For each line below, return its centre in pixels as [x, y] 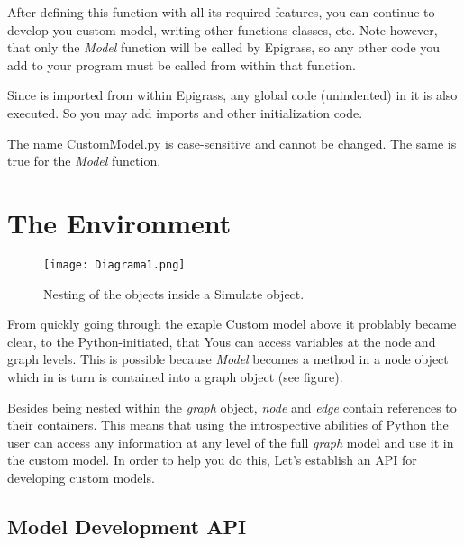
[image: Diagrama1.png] [114, 264]
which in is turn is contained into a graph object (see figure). [175, 376]
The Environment [119, 222]
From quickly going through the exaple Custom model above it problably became [232, 324]
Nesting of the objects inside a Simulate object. [174, 293]
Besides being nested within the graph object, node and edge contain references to [232, 407]
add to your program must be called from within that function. [182, 64]
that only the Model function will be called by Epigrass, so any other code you [224, 47]
